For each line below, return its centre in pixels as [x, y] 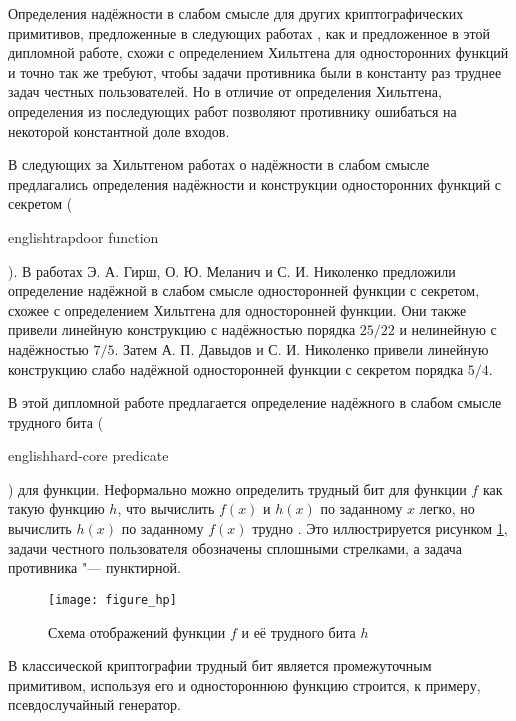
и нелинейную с [448, 329]
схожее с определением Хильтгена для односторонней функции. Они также [237, 309]
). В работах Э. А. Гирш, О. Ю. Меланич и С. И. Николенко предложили [232, 270]
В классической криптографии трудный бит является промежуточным [220, 665]
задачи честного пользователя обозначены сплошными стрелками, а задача [235, 547]
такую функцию [56, 508]
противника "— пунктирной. [94, 567]
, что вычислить [166, 508]
